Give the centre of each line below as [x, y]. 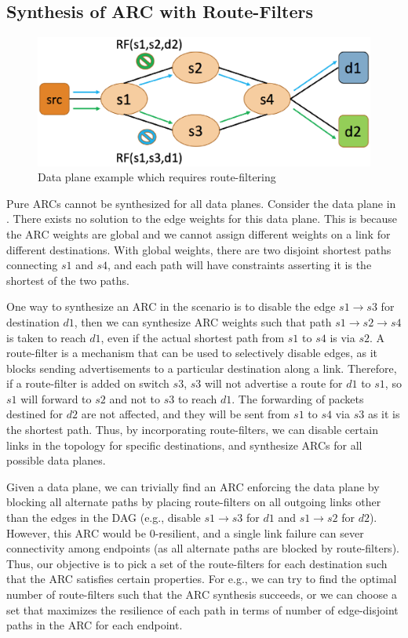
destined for [35, 414]
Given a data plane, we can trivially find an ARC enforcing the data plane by [193, 486]
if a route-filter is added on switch [88, 383]
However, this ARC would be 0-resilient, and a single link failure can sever [185, 532]
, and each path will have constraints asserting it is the [240, 265]
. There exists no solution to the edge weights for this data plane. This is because [202, 219]
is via [342, 337]
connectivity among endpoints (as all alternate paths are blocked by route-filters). [203, 548]
